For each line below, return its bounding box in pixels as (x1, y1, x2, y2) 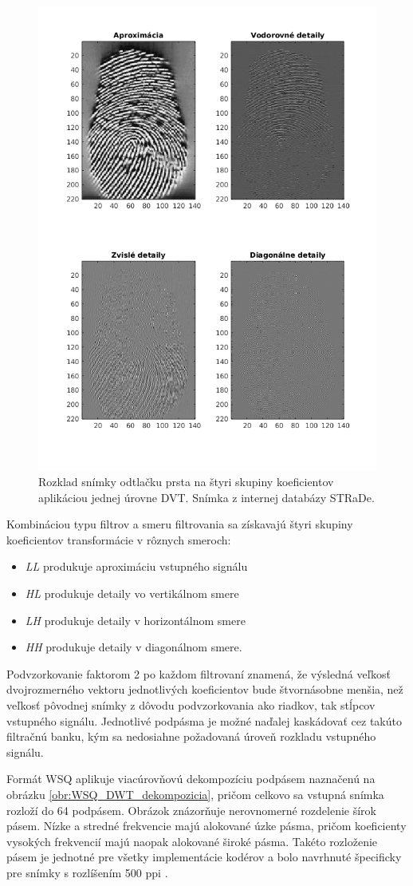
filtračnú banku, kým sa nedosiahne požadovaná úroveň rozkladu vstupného (6, 728, 376, 745)
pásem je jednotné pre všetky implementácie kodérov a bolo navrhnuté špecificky (6, 848, 402, 865)
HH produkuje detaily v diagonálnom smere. (25, 639, 242, 655)
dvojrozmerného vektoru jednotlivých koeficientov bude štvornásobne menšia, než (6, 681, 403, 698)
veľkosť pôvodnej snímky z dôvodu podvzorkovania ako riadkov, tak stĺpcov (6, 696, 376, 713)
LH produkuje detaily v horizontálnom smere (25, 611, 246, 628)
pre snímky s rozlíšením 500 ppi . (6, 864, 168, 880)
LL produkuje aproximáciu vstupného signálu (25, 558, 248, 575)
